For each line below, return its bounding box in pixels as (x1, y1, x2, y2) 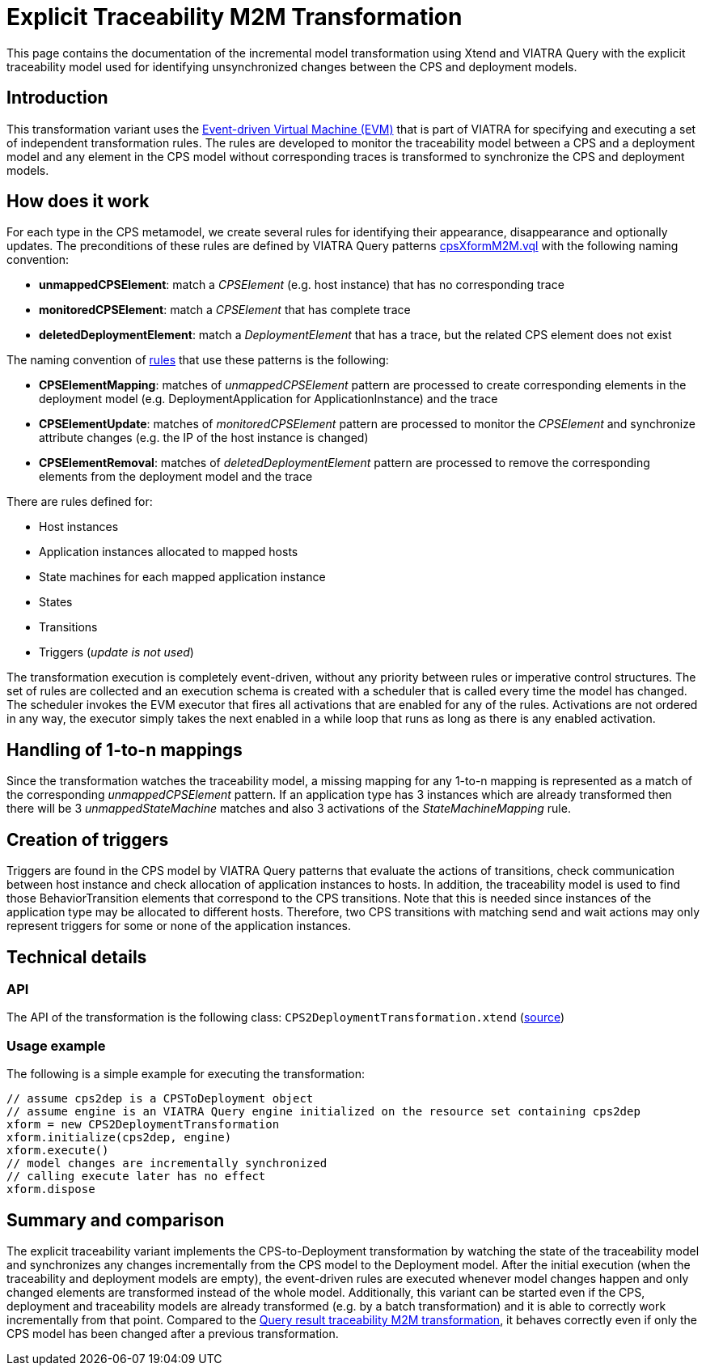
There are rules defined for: (6, 495, 153, 509)
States (39, 595, 73, 610)
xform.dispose (6, 1183, 95, 1196)
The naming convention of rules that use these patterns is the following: (6, 353, 389, 367)
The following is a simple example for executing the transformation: (6, 1067, 365, 1081)
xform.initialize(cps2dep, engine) (6, 1131, 232, 1145)
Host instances (39, 520, 119, 534)
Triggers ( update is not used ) (39, 645, 194, 660)
